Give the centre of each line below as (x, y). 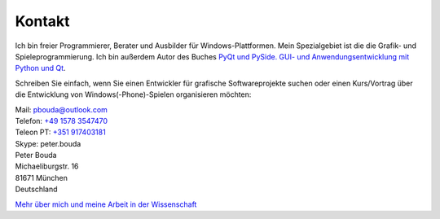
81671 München (42, 177)
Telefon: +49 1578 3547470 (62, 120)
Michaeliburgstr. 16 (47, 166)
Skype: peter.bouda (48, 143)
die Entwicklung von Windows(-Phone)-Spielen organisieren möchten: (133, 94)
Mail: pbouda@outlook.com (61, 109)
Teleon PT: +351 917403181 (60, 132)
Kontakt (42, 21)
